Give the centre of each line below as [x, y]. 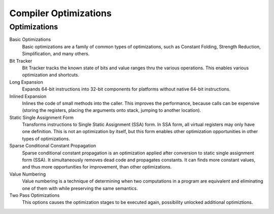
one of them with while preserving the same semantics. [80, 188]
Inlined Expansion [28, 96]
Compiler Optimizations [60, 13]
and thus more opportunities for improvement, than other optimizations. [97, 167]
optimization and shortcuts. [51, 75]
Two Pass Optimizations [35, 195]
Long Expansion [26, 82]
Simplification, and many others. [56, 54]
